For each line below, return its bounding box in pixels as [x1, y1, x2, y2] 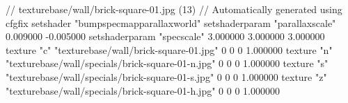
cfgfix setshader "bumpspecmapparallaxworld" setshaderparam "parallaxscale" [6, 15, 336, 30]
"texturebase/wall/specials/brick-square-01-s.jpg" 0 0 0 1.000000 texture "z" [6, 69, 327, 84]
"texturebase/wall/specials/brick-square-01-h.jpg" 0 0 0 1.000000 [6, 83, 280, 97]
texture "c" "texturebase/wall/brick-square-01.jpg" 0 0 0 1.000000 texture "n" [6, 42, 333, 57]
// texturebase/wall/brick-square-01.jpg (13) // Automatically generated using [6, 2, 342, 16]
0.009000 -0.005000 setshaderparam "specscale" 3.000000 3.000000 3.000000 [6, 29, 325, 44]
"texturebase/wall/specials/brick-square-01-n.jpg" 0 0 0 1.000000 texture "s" [6, 56, 329, 71]
